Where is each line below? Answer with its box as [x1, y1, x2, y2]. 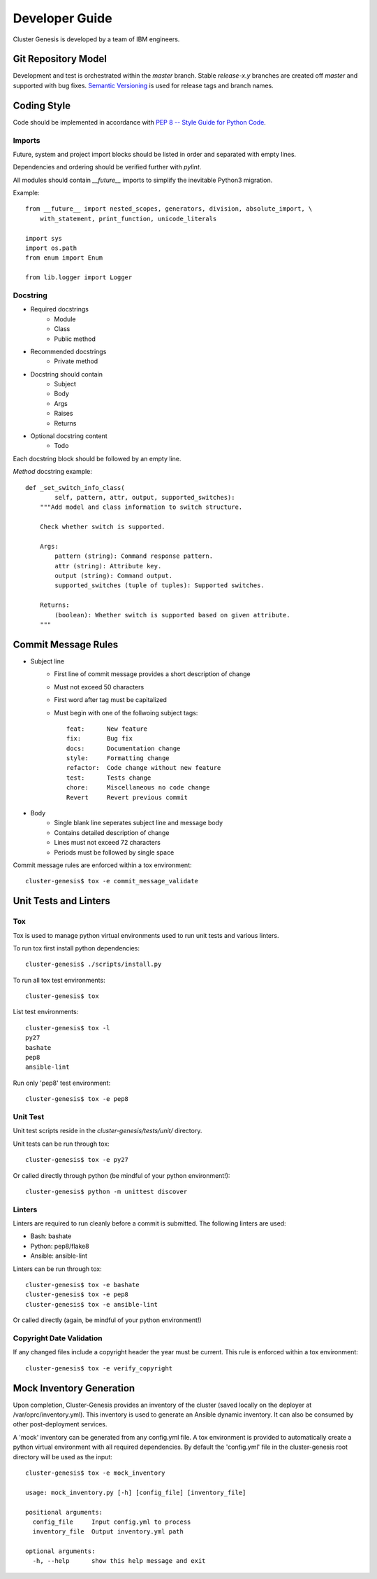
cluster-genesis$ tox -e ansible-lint [25, 1300, 158, 1308]
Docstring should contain [30, 370, 103, 378]
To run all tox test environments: [13, 976, 105, 984]
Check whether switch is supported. [39, 523, 165, 531]
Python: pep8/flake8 [30, 1242, 90, 1250]
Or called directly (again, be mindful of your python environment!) [13, 1316, 202, 1324]
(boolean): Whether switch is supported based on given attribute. [54, 611, 290, 619]
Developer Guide [13, 10, 112, 26]
